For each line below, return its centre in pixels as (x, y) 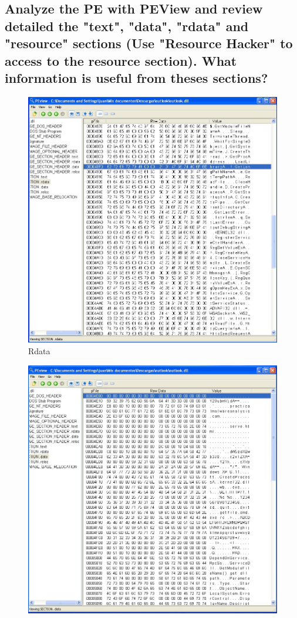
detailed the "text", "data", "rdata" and (127, 26)
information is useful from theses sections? (136, 77)
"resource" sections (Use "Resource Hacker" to (149, 43)
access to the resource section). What (121, 60)
